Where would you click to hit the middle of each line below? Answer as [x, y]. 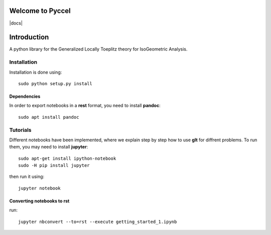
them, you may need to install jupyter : [49, 147]
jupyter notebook [39, 188]
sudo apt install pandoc [49, 117]
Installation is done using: [36, 72]
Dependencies [25, 96]
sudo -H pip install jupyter [54, 166]
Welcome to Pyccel [40, 11]
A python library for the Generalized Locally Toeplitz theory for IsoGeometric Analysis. [98, 49]
